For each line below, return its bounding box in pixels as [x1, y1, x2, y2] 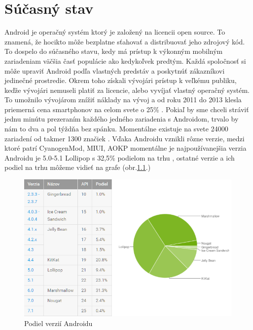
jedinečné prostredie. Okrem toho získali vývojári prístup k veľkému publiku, [4, 75, 237, 85]
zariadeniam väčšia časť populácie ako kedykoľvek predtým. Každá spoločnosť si [4, 55, 246, 66]
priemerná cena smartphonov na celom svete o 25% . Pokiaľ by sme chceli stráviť [4, 104, 249, 114]
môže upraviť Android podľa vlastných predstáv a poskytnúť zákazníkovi [4, 65, 225, 76]
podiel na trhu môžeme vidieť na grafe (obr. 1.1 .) [4, 162, 151, 172]
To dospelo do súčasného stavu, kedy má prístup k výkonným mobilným [4, 46, 223, 56]
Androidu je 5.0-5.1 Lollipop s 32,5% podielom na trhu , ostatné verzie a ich [4, 152, 235, 163]
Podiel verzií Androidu [24, 318, 93, 328]
